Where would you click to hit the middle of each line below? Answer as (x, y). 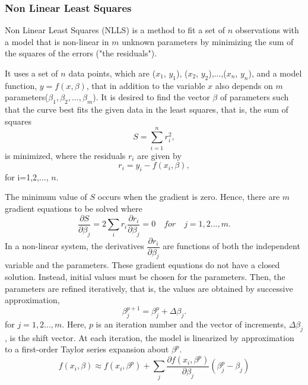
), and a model (275, 73)
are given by (159, 155)
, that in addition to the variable (146, 85)
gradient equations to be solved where (74, 209)
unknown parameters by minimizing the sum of (208, 41)
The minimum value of (46, 197)
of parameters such (254, 97)
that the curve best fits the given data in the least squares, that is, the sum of (147, 109)
